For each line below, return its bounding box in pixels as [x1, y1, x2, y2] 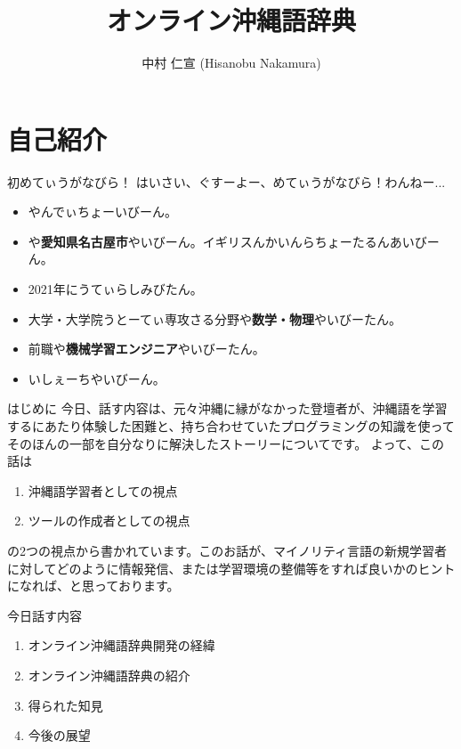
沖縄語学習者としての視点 [28, 481, 178, 500]
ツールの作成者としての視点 [28, 511, 190, 530]
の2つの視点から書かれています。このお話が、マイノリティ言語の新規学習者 [7, 541, 448, 559]
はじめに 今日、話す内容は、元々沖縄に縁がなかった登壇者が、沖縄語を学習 [7, 399, 448, 418]
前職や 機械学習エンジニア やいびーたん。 [28, 339, 265, 358]
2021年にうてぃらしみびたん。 [28, 280, 203, 298]
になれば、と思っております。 [7, 576, 180, 595]
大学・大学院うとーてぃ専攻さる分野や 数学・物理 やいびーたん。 [28, 309, 401, 328]
